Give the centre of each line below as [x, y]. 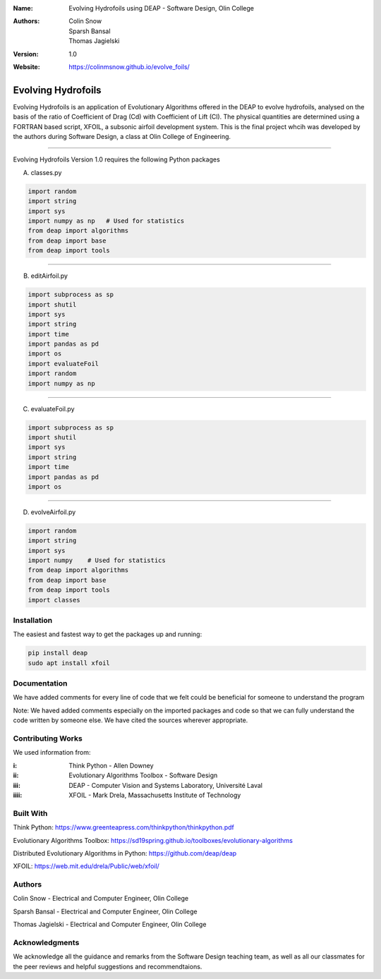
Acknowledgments [46, 942]
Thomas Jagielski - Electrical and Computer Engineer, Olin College [110, 925]
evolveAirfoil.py [53, 512]
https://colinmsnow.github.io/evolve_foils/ [129, 66]
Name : [23, 8]
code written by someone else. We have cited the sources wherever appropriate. [131, 720]
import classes [54, 600]
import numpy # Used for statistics [97, 560]
